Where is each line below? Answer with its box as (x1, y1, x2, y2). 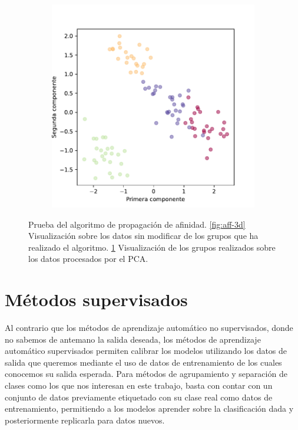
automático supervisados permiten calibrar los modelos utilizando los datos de (5, 344, 287, 357)
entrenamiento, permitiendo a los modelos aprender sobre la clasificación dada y (5, 402, 294, 415)
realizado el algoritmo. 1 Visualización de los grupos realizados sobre (28, 241, 276, 253)
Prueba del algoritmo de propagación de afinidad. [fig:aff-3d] (28, 218, 246, 230)
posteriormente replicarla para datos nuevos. (5, 413, 165, 426)
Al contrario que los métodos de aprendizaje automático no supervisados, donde (5, 321, 293, 334)
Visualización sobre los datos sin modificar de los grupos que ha (28, 229, 259, 242)
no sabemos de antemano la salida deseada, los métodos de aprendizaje (5, 333, 261, 345)
